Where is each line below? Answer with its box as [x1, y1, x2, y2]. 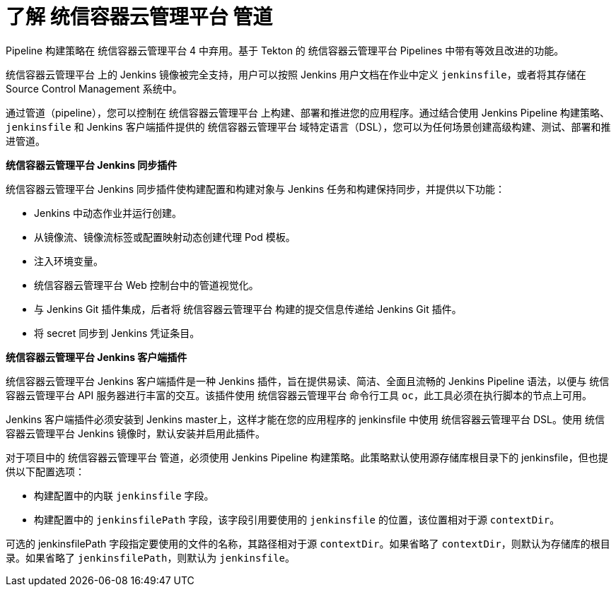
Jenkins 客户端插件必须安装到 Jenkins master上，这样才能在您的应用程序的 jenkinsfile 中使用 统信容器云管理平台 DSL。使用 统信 [6, 413, 605, 425]
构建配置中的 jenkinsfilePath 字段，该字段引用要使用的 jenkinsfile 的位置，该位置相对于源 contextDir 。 [34, 513, 560, 526]
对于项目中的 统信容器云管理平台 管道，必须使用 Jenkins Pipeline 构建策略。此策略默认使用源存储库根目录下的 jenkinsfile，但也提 [6, 451, 608, 463]
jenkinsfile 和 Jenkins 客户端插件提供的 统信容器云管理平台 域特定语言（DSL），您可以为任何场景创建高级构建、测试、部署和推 [6, 120, 611, 133]
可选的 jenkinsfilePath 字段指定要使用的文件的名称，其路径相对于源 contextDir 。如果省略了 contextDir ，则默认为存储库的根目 [6, 537, 610, 550]
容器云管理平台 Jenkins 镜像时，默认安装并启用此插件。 [6, 427, 266, 439]
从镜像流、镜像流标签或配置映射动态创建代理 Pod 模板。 [34, 230, 296, 243]
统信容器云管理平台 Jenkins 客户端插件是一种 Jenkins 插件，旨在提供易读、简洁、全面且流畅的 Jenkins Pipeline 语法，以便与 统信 [6, 374, 610, 387]
